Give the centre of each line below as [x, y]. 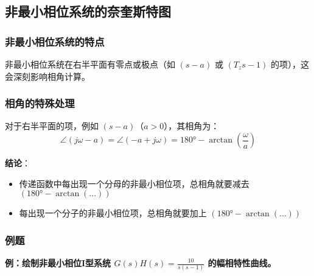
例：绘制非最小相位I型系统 [58, 263]
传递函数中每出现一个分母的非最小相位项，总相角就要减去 [134, 183]
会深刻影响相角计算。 [47, 76]
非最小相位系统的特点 [55, 41]
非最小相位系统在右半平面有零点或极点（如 [90, 64]
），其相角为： [192, 126]
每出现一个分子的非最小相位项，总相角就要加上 [113, 213]
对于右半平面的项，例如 [52, 126]
